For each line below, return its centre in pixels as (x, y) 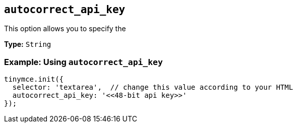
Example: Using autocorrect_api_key (83, 62)
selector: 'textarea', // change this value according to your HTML (153, 87)
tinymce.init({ (34, 79)
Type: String (28, 44)
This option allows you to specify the (65, 29)
